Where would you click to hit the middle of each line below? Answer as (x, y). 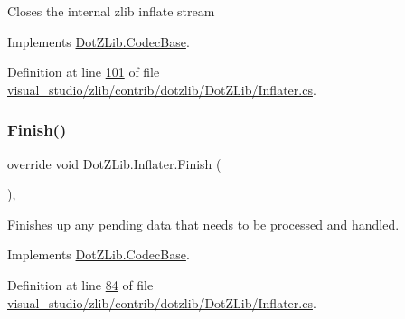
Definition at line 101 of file (84, 72)
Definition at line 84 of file (80, 284)
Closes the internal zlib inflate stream (111, 11)
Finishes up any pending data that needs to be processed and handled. (203, 224)
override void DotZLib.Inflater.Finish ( (114, 163)
